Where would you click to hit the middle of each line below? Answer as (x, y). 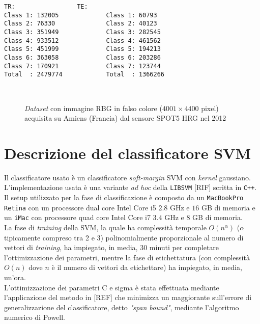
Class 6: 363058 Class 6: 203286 (82, 57)
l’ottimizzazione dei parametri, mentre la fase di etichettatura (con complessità (127, 257)
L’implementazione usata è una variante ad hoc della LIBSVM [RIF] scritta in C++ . (131, 187)
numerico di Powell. (35, 317)
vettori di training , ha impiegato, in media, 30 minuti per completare (112, 247)
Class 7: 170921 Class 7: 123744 (82, 66)
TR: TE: (46, 7)
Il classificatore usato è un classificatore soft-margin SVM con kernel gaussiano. (127, 177)
